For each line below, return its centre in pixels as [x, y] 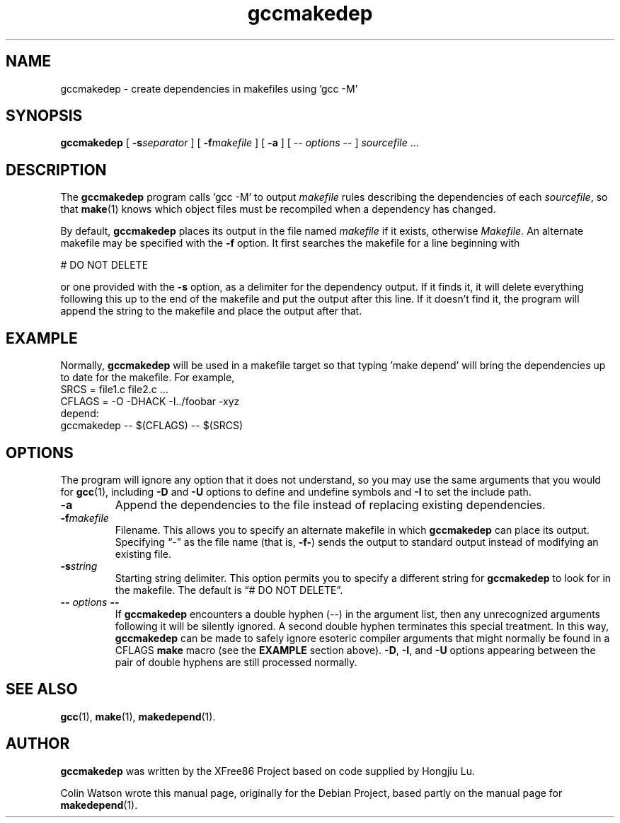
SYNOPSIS [44, 116]
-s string [79, 566]
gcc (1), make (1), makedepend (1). [138, 716]
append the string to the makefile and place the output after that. [211, 311]
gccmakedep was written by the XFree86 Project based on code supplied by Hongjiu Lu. [268, 771]
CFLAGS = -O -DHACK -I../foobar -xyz [150, 402]
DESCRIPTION [56, 170]
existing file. [143, 554]
